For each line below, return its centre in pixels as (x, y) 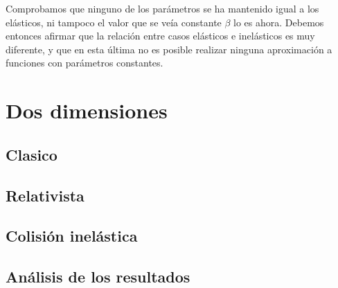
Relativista (45, 195)
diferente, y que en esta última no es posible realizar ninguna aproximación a (169, 49)
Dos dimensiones (87, 110)
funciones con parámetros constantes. (84, 63)
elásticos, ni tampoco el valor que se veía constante (114, 22)
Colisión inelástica (72, 236)
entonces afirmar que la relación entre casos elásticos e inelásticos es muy (160, 36)
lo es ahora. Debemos (279, 22)
